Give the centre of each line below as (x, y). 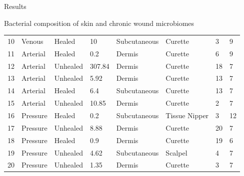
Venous (32, 41)
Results (15, 6)
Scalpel (176, 152)
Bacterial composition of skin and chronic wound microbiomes (99, 23)
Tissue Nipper (187, 115)
